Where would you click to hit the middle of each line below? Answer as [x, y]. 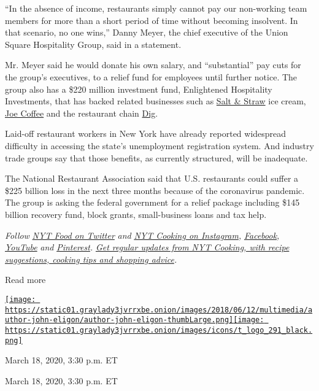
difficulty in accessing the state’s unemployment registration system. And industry [159, 145]
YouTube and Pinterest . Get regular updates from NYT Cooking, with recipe [147, 247]
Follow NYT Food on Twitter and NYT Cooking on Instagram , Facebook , [142, 235]
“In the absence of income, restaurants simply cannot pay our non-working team [156, 8]
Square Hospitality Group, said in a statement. [93, 44]
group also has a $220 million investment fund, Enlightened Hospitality [139, 89]
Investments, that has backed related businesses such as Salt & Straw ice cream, [156, 101]
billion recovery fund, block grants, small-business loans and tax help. [136, 214]
